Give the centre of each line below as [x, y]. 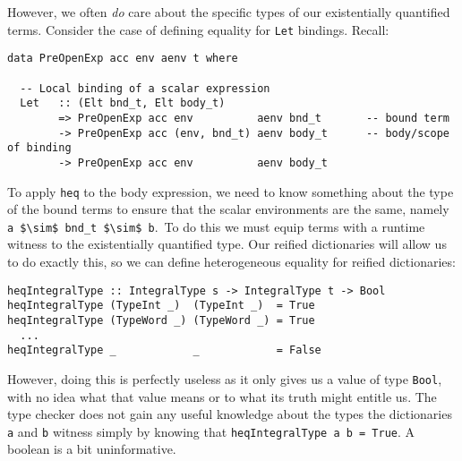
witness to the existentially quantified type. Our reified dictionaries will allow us [227, 244]
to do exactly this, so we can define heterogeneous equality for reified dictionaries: [231, 261]
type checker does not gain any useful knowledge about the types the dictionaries [230, 414]
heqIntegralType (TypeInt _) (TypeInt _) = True [161, 306]
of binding [39, 148]
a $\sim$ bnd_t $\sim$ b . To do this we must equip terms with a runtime [216, 226]
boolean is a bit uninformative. [92, 449]
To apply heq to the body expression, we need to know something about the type [231, 191]
